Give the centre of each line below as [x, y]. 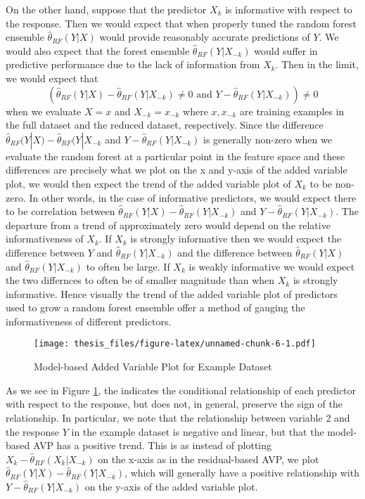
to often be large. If [128, 266]
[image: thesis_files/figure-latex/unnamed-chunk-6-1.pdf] [175, 344]
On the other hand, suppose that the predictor [106, 9]
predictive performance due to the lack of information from [133, 64]
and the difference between [235, 252]
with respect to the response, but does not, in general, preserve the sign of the [174, 404]
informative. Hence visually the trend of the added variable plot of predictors [172, 293]
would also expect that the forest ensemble [98, 50]
